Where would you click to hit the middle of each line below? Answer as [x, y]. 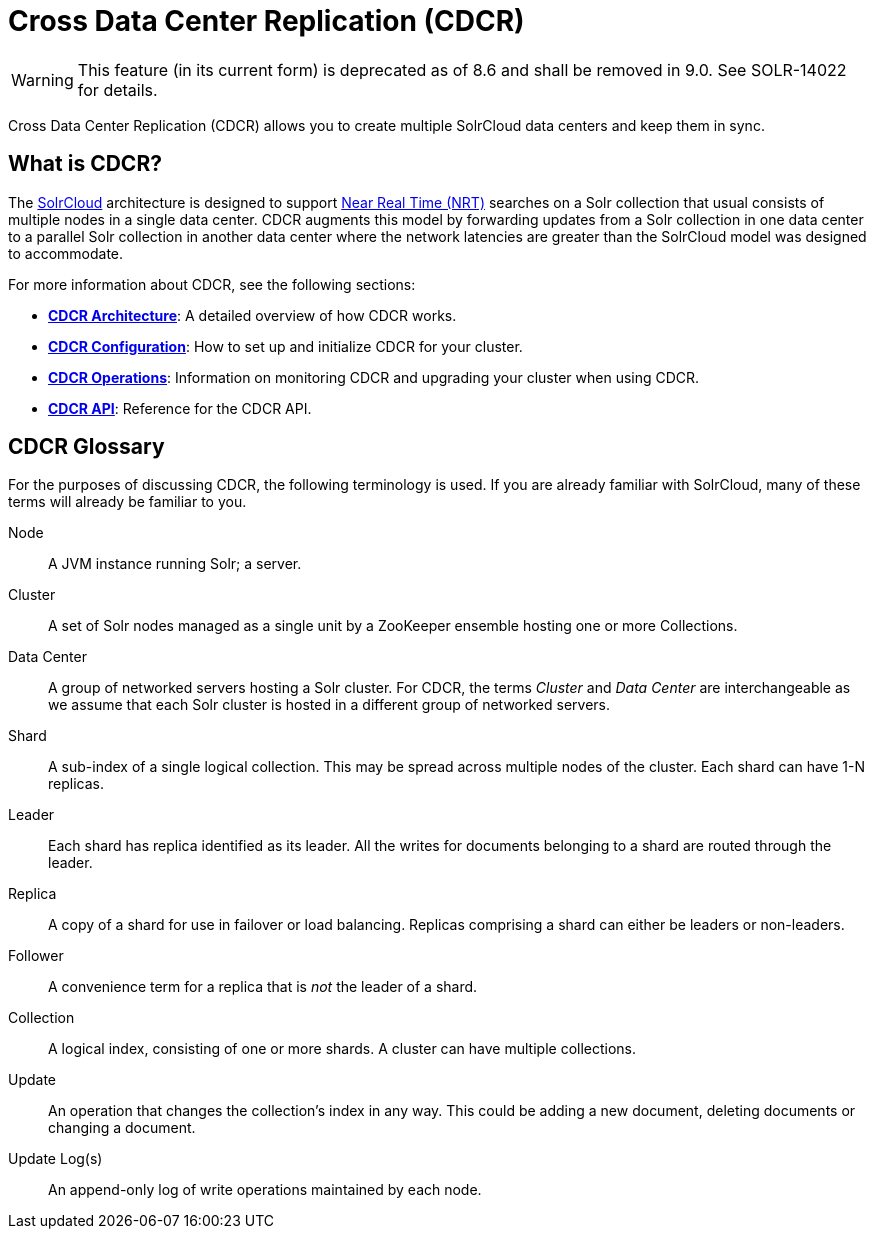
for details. [117, 89]
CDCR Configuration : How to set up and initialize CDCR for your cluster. [285, 346]
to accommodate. [66, 253]
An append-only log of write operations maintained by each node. [265, 1190]
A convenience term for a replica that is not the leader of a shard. [263, 987]
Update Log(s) [55, 1159]
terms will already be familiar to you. [127, 502]
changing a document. [122, 1128]
